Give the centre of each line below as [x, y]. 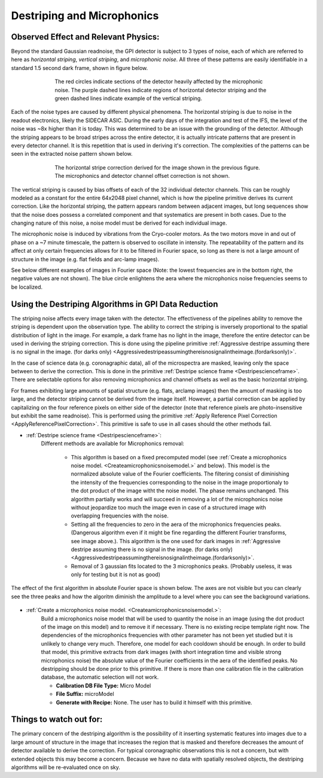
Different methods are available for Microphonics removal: [113, 444]
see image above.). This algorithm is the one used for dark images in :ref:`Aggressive [176, 541]
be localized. [27, 287]
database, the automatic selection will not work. [100, 677]
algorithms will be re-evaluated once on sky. [66, 767]
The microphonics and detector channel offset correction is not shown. [142, 176]
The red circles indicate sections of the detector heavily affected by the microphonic [159, 81]
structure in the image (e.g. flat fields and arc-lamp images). [85, 259]
